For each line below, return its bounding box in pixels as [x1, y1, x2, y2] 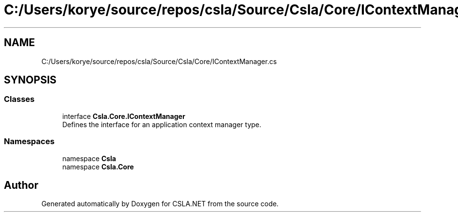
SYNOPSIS [4, 74, 57, 86]
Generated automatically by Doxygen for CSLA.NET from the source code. [41, 199, 279, 208]
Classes [4, 94, 35, 104]
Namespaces [4, 136, 55, 147]
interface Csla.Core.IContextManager [62, 112, 185, 120]
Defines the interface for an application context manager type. [62, 120, 262, 129]
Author [4, 179, 38, 191]
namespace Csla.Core [62, 162, 134, 171]
